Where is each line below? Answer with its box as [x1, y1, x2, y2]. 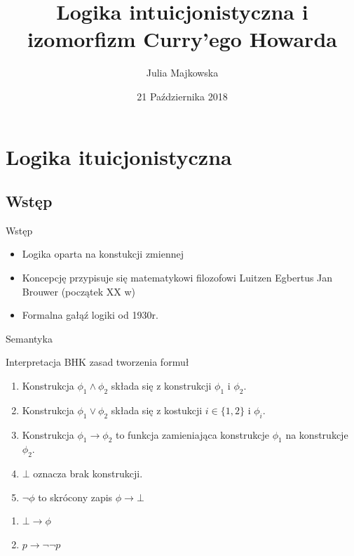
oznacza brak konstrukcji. [33, 466, 143, 481]
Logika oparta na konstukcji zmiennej [22, 246, 184, 261]
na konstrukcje [285, 427, 348, 442]
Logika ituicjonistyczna [6, 142, 232, 171]
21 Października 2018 [137, 88, 228, 103]
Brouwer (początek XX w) [22, 284, 136, 298]
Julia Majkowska [146, 65, 219, 80]
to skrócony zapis [38, 489, 113, 504]
